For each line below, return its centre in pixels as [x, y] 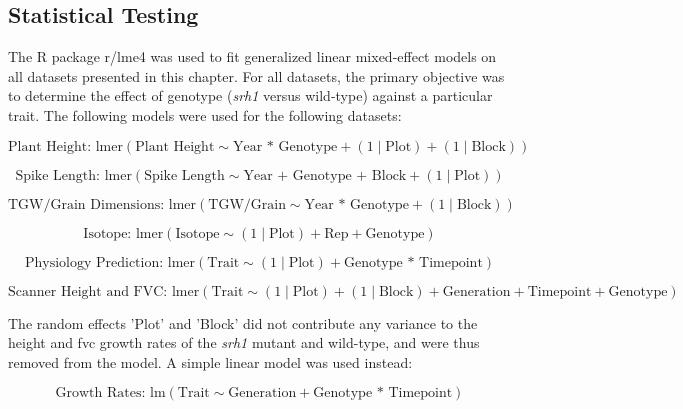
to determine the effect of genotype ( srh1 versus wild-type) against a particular [250, 95]
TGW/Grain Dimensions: [86, 204]
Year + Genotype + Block [325, 175]
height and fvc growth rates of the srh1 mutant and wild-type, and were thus [244, 342]
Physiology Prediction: [94, 262]
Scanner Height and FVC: [88, 291]
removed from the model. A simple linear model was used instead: [210, 361]
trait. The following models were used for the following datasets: [205, 114]
